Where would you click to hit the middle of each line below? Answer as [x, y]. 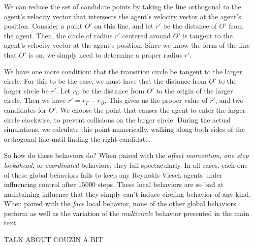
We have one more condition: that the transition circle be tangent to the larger [123, 71]
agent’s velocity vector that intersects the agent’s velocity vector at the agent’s [123, 16]
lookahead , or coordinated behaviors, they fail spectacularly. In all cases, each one [126, 165]
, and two [229, 100]
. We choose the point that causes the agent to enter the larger [151, 109]
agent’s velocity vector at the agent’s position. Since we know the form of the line [127, 45]
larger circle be [26, 90]
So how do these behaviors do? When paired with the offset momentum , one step [126, 155]
